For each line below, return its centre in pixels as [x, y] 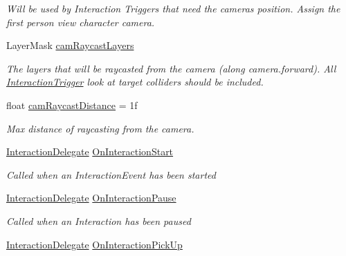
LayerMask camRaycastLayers [70, 45]
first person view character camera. [81, 22]
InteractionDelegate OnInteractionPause [91, 198]
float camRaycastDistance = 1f [72, 105]
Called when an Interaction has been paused [99, 220]
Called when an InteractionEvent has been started [111, 174]
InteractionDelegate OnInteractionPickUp [94, 244]
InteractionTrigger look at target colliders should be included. [135, 82]
